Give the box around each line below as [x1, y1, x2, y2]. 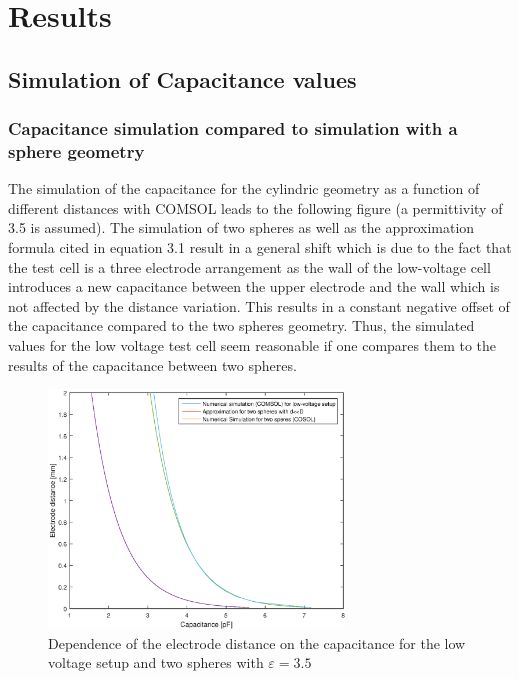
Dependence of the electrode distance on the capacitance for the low [48, 632, 466, 653]
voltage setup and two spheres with [48, 652, 264, 673]
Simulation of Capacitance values [8, 63, 357, 94]
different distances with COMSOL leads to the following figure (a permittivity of [8, 197, 503, 218]
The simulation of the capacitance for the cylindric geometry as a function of [8, 178, 480, 199]
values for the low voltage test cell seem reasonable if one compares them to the [8, 335, 497, 356]
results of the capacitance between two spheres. [8, 354, 297, 375]
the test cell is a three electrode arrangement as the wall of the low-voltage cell [8, 256, 491, 277]
